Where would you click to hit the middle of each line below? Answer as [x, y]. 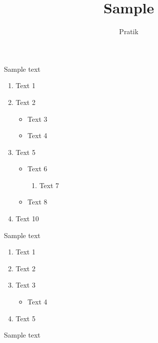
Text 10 [27, 219]
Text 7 [49, 185]
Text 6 [37, 169]
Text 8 [37, 202]
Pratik [129, 31]
